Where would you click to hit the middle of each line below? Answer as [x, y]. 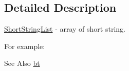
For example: [25, 46]
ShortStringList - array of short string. [65, 29]
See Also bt [22, 63]
